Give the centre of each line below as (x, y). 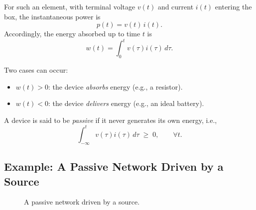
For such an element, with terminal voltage (70, 6)
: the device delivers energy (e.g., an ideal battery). (126, 103)
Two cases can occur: (36, 70)
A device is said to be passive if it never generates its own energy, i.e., (111, 120)
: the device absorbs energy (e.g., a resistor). (116, 86)
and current (176, 6)
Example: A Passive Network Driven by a (114, 166)
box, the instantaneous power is (52, 16)
